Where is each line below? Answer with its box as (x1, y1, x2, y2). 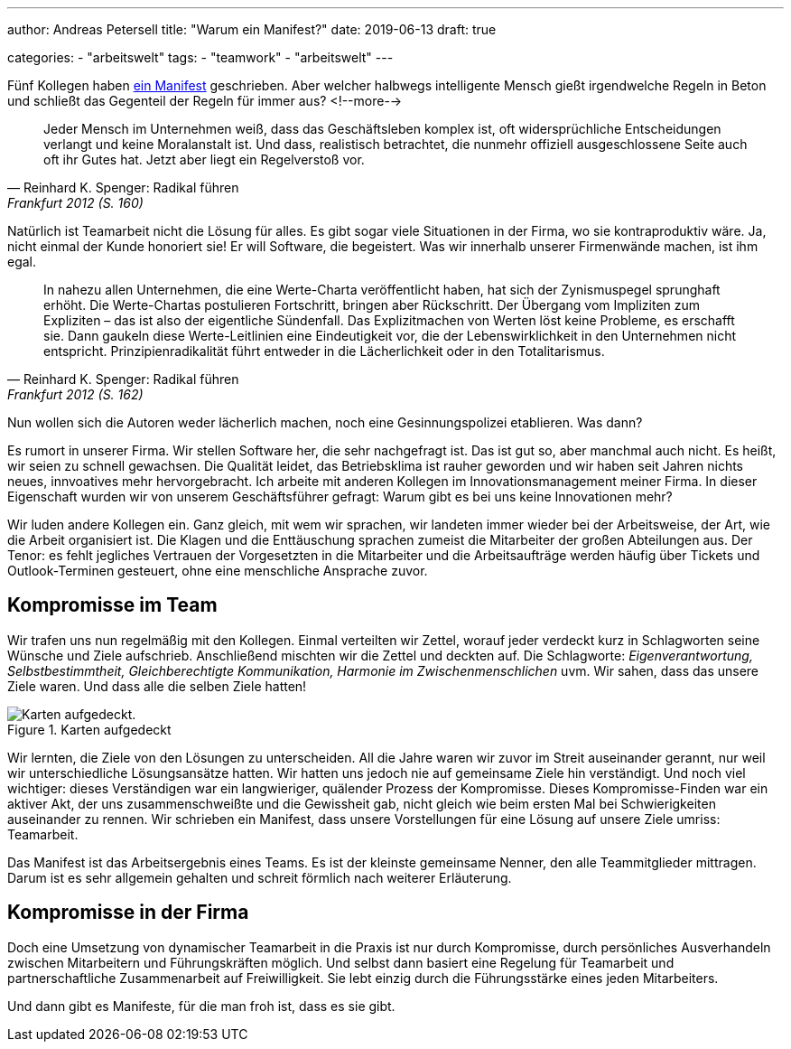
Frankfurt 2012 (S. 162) (7, 387, 144, 402)
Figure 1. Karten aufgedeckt (7, 721, 172, 737)
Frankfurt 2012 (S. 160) (7, 195, 144, 211)
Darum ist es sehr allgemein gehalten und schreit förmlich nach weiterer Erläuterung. (7, 869, 512, 885)
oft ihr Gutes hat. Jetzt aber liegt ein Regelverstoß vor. (43, 152, 365, 167)
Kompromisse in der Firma (7, 901, 249, 924)
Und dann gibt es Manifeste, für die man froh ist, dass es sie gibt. (7, 997, 395, 1014)
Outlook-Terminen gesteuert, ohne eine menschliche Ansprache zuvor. (7, 563, 428, 578)
